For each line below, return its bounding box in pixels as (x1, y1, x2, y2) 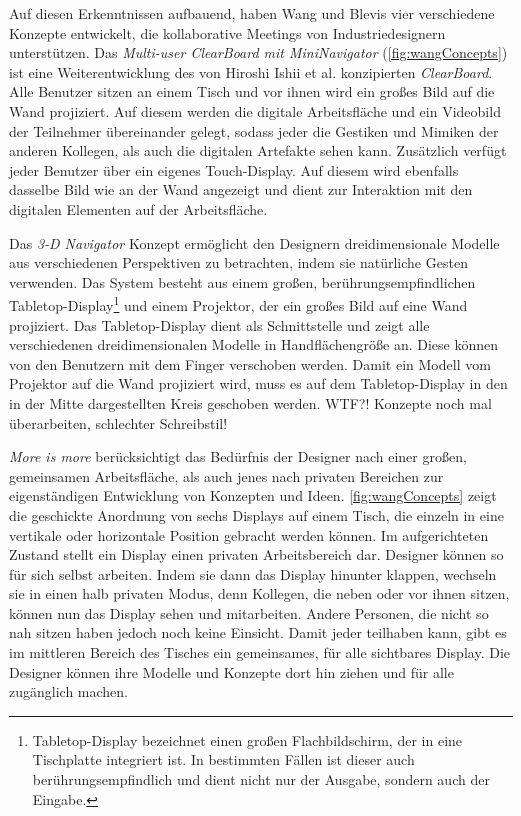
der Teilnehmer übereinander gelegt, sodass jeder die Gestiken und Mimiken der (9, 120, 499, 141)
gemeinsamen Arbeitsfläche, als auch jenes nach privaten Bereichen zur (9, 465, 444, 486)
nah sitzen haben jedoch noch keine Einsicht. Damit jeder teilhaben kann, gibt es (9, 622, 507, 643)
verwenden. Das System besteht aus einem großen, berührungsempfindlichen (9, 271, 476, 292)
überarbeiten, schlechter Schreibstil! (9, 412, 228, 433)
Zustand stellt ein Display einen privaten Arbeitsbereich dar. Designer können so (9, 544, 504, 565)
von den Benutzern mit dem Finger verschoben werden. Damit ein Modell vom (9, 353, 491, 374)
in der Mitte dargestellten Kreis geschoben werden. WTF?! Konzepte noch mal (9, 392, 492, 413)
